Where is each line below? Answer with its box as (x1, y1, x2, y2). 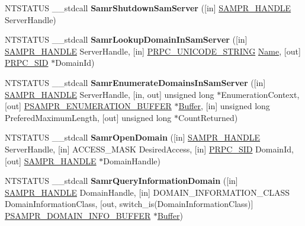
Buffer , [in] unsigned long (178, 100, 270, 112)
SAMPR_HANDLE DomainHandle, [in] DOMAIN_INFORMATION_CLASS (5, 186, 290, 198)
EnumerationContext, (221, 88, 300, 100)
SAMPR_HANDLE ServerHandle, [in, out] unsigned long (5, 88, 214, 100)
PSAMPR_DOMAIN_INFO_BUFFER (5, 209, 151, 221)
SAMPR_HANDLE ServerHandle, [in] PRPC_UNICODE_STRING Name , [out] (5, 44, 301, 57)
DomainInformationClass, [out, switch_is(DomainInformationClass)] (5, 198, 253, 210)
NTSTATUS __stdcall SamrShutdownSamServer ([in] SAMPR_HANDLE (5, 2, 291, 14)
